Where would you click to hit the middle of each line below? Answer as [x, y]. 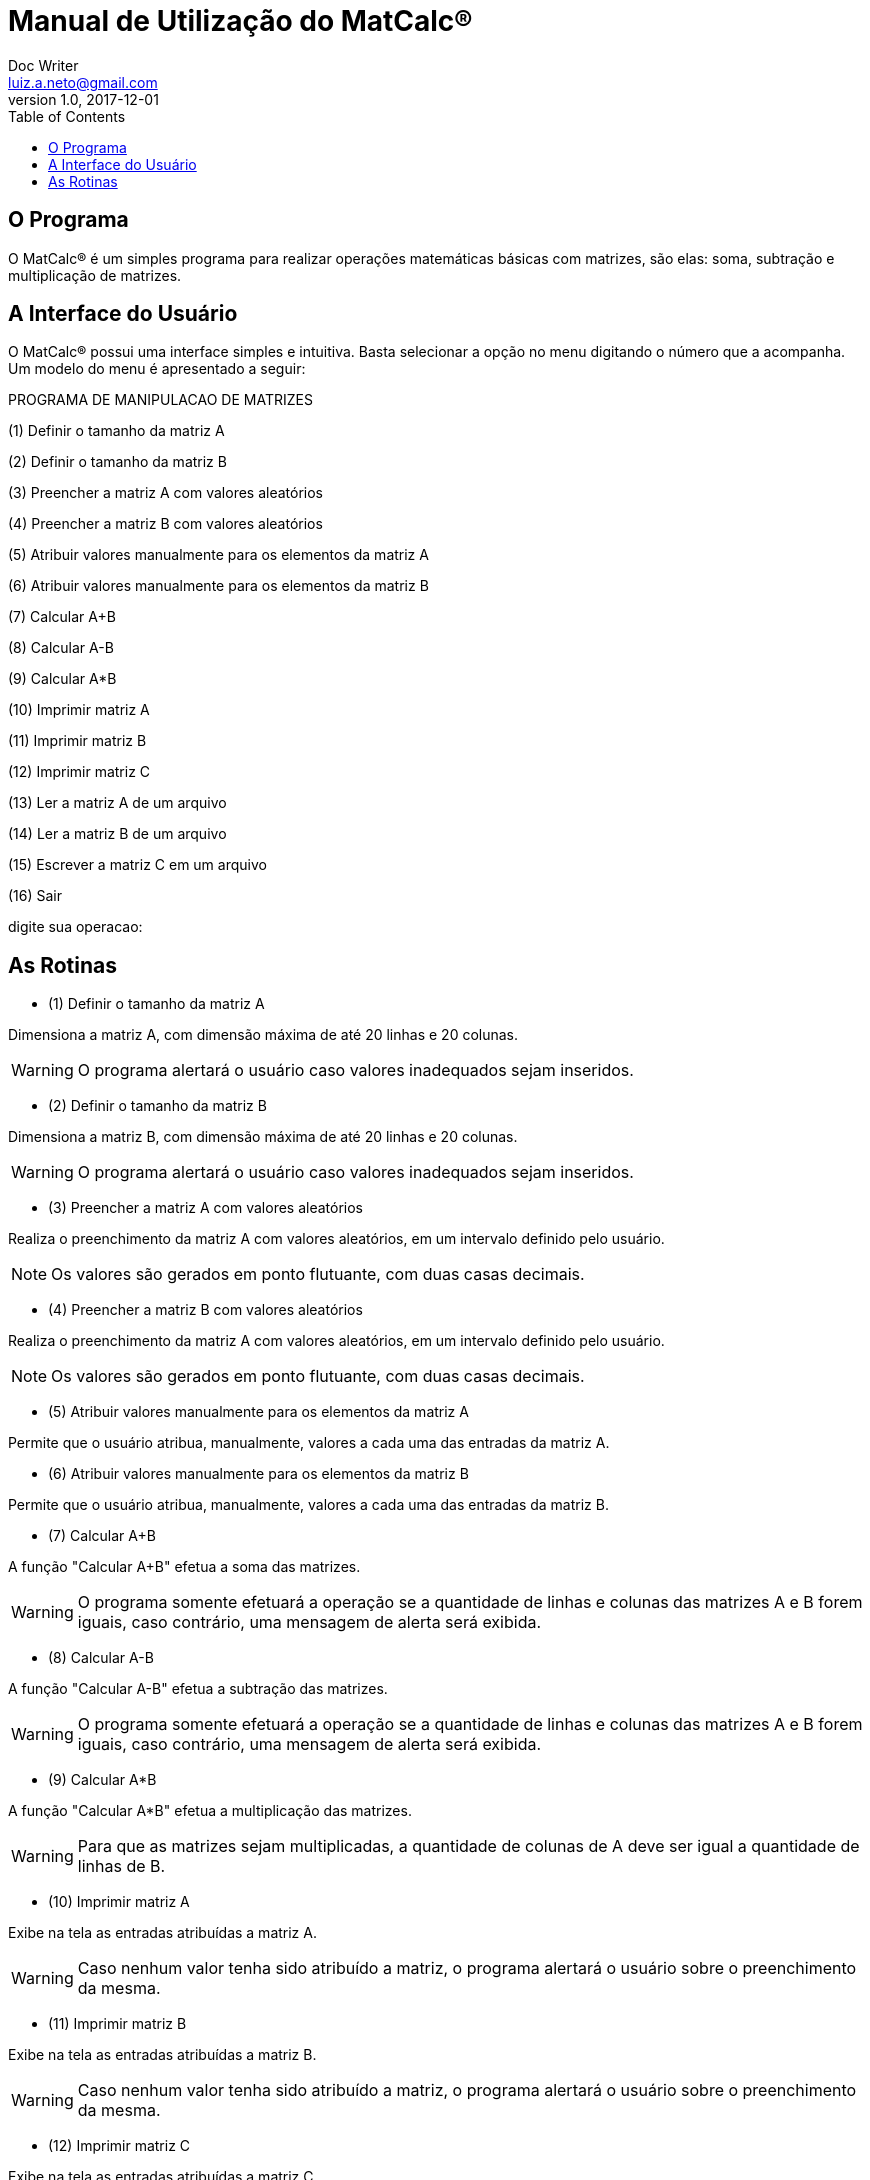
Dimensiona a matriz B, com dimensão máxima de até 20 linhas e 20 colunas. [263, 1137]
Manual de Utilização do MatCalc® [240, 21]
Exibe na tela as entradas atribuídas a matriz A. [162, 1933]
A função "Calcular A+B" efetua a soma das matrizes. [184, 1567]
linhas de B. [121, 1866]
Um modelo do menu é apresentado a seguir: [157, 369]
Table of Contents [67, 116]
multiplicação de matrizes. [95, 275]
